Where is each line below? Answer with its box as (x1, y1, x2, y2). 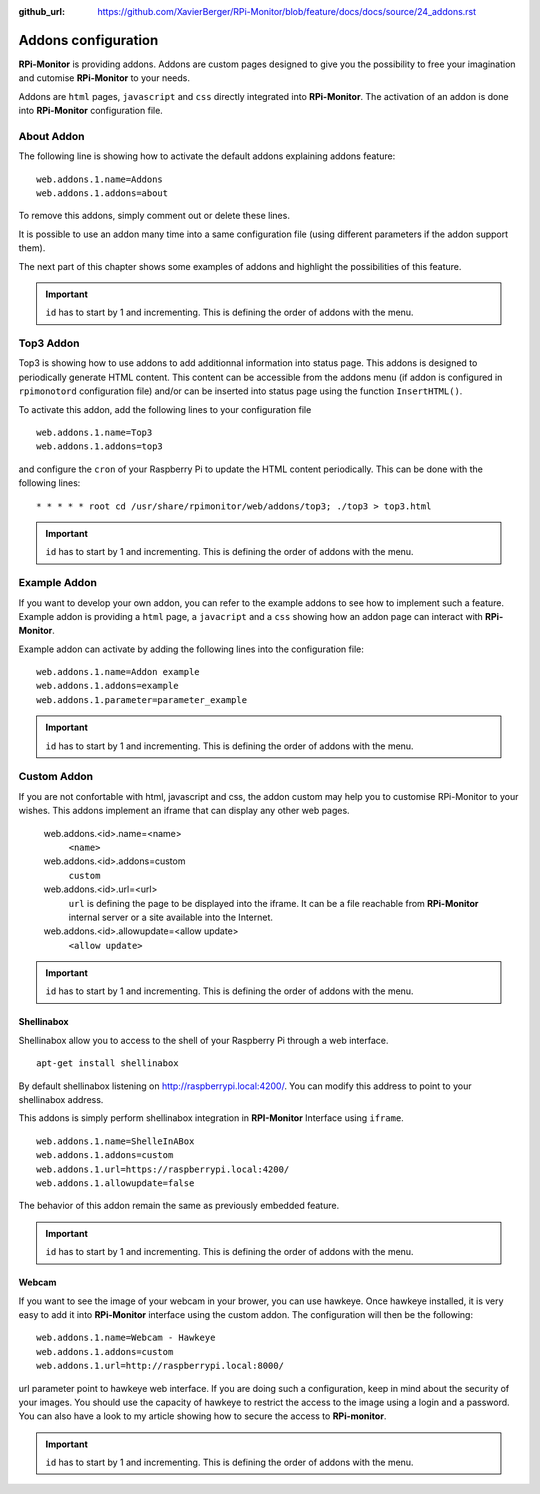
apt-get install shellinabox (36, 1058, 179, 1069)
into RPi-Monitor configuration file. (18, 105, 164, 117)
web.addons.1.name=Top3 (36, 427, 153, 439)
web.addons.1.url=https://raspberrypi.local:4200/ (36, 1163, 290, 1175)
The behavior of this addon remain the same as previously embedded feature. (18, 1200, 340, 1212)
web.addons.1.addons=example (36, 680, 179, 692)
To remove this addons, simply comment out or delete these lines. (18, 210, 290, 222)
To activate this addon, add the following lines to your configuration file (18, 403, 312, 415)
